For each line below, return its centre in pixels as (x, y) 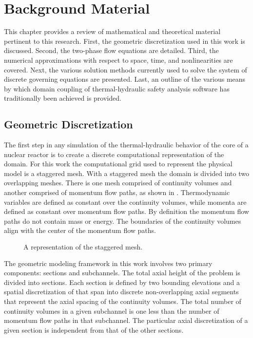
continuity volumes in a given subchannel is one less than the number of (112, 311)
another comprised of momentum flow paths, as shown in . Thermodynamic (117, 192)
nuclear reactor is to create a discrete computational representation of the (114, 154)
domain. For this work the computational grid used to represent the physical (118, 164)
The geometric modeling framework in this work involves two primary (108, 263)
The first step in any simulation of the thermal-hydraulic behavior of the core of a (126, 145)
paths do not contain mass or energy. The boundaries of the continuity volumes (123, 221)
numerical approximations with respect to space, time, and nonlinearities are (118, 60)
